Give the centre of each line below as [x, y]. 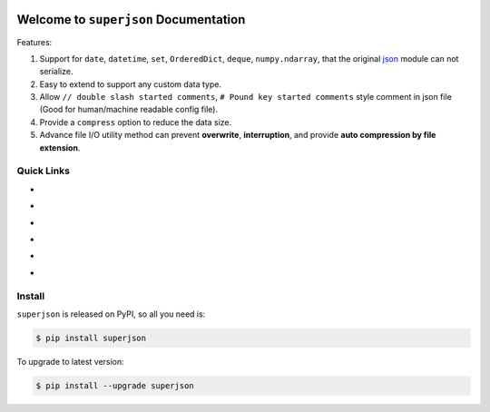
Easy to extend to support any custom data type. [131, 84]
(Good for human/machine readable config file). [128, 110]
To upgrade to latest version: [70, 361]
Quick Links [43, 171]
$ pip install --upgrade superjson [115, 385]
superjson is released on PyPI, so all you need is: [111, 314]
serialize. [56, 72]
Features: [34, 42]
